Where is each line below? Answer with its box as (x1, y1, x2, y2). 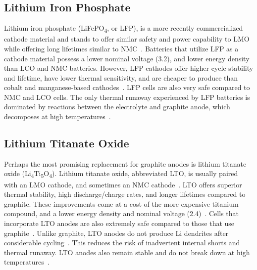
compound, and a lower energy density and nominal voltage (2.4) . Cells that (4, 208, 239, 219)
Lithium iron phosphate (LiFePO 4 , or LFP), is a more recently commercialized (4, 23, 243, 34)
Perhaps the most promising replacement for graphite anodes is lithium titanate (4, 158, 247, 169)
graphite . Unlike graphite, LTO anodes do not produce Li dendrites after (4, 227, 229, 238)
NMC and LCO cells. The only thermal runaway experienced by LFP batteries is (4, 91, 250, 102)
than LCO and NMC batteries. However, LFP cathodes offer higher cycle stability (4, 63, 254, 73)
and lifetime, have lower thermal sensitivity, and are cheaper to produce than (4, 72, 238, 83)
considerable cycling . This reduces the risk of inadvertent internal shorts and (4, 237, 240, 248)
